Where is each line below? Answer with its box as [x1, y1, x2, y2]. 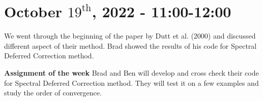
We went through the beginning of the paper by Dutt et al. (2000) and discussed [4, 30, 256, 41]
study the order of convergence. [4, 87, 102, 98]
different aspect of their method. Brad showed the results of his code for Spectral [4, 40, 257, 51]
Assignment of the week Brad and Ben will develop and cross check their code [4, 67, 259, 78]
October [4, 1, 62, 22]
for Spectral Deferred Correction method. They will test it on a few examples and [4, 77, 259, 88]
